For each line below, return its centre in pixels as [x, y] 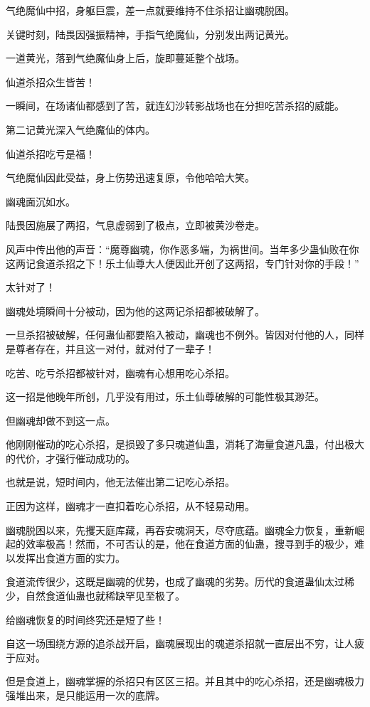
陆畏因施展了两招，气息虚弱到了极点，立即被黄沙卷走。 [135, 225]
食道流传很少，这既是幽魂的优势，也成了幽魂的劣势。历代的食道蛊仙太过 [175, 581]
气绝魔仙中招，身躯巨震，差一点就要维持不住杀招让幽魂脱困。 [150, 10]
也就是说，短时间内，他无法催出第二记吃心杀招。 [120, 482]
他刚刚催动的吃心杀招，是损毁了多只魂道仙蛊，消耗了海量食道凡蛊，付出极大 [185, 444]
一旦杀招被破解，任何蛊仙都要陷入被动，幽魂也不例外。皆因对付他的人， [175, 335]
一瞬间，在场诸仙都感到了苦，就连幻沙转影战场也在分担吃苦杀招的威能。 [175, 106]
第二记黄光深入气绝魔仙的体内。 [80, 129]
